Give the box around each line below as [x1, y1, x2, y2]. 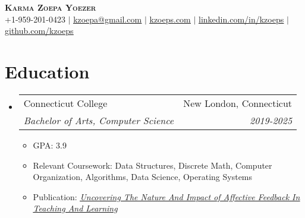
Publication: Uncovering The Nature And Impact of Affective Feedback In [33, 190, 300, 203]
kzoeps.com [149, 12, 191, 25]
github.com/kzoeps [5, 24, 74, 37]
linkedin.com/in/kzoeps [199, 12, 284, 25]
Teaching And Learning [33, 202, 118, 214]
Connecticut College [23, 96, 108, 110]
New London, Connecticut [183, 96, 293, 110]
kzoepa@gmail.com [73, 12, 142, 25]
